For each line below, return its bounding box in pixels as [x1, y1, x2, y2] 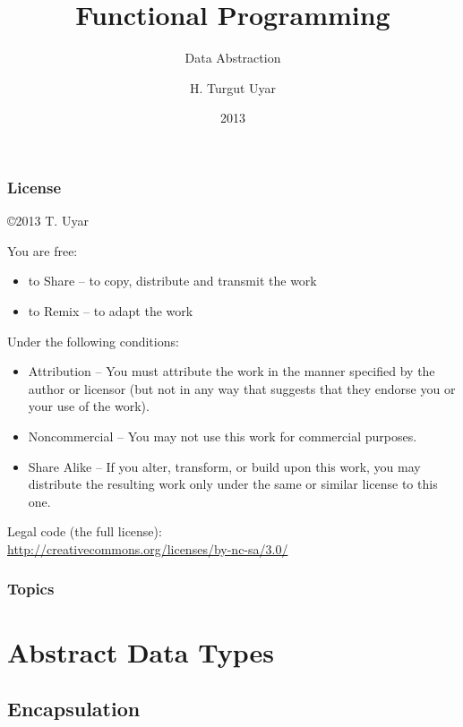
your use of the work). [28, 397, 150, 415]
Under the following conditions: [7, 331, 179, 350]
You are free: [7, 241, 78, 260]
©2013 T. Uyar [7, 211, 89, 230]
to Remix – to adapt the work [28, 301, 193, 320]
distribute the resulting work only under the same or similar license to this [28, 475, 438, 493]
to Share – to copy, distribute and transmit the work [28, 271, 317, 290]
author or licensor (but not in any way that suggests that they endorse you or [28, 379, 456, 398]
